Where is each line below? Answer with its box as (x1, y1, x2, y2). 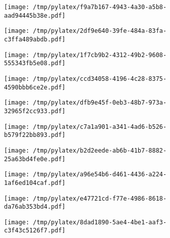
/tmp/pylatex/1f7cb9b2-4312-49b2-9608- (33, 51, 167, 59)
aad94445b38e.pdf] (4, 12, 66, 19)
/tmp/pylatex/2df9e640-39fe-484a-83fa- (33, 27, 167, 35)
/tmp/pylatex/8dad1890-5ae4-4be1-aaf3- (33, 218, 167, 226)
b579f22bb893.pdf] (4, 131, 66, 139)
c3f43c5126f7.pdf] (4, 227, 66, 234)
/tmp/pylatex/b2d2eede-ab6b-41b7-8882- (33, 147, 167, 154)
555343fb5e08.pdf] (4, 60, 66, 67)
